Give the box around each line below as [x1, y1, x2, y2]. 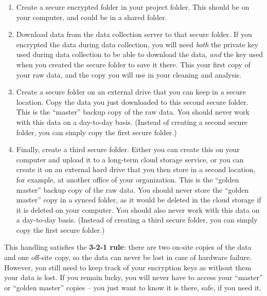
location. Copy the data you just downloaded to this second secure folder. [16, 96, 248, 107]
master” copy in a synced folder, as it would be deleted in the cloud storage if [16, 194, 261, 205]
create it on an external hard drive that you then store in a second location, [16, 164, 256, 175]
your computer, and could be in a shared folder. [16, 11, 167, 22]
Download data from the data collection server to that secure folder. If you [16, 29, 252, 40]
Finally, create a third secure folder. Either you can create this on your [16, 144, 240, 155]
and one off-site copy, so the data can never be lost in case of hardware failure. [4, 252, 252, 263]
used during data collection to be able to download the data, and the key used [16, 49, 263, 60]
